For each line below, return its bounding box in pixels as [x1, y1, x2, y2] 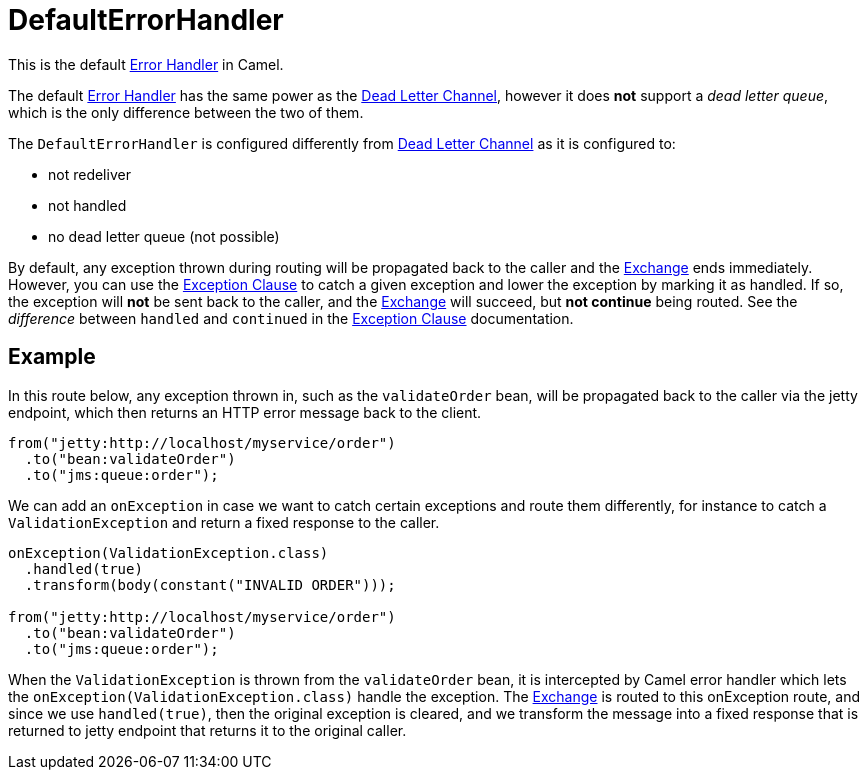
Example [8, 344, 96, 370]
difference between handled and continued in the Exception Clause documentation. [8, 309, 574, 327]
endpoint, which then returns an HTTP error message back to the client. [8, 403, 482, 421]
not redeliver [48, 165, 131, 183]
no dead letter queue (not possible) [48, 227, 280, 245]
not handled [48, 196, 127, 214]
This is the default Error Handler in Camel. [8, 55, 284, 73]
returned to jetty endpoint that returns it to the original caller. [8, 721, 407, 739]
